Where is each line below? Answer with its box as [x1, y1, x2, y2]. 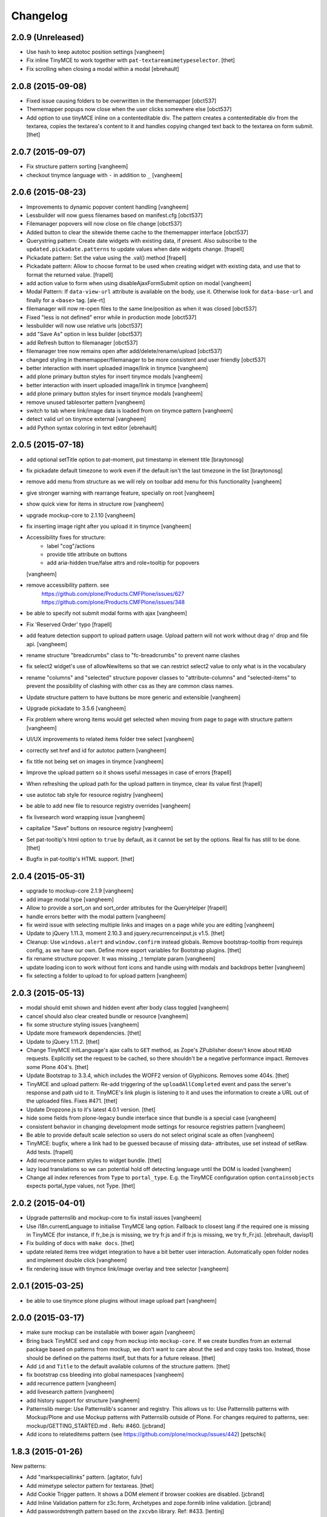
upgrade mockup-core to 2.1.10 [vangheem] [26, 512, 136, 519]
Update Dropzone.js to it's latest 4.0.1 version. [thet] [26, 1106, 156, 1113]
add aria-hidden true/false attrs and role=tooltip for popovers [47, 559, 200, 567]
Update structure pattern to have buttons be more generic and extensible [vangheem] [26, 694, 241, 701]
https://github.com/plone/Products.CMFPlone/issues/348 [41, 598, 185, 606]
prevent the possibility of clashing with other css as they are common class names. [26, 683, 234, 690]
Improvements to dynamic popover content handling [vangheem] [26, 203, 189, 211]
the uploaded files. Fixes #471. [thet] [26, 1097, 118, 1104]
